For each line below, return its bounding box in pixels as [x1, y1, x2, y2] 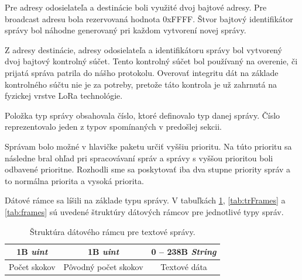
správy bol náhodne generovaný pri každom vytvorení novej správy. [5, 24, 246, 36]
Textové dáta [160, 260, 207, 272]
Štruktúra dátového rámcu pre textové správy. [29, 225, 195, 237]
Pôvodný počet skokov [63, 260, 143, 272]
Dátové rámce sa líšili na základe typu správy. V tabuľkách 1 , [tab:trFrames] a [5, 194, 286, 206]
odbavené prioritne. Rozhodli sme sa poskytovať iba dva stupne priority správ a [5, 163, 291, 175]
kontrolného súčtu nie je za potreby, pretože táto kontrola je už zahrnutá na [5, 78, 277, 90]
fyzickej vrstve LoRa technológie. [5, 89, 123, 102]
